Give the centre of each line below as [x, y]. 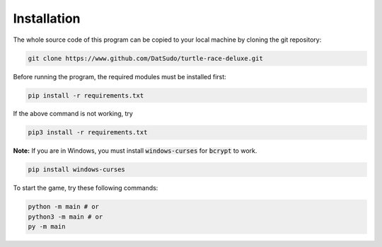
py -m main [47, 227]
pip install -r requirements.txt [86, 95]
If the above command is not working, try [73, 114]
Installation [47, 18]
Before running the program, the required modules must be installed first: [120, 76]
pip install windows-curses [76, 170]
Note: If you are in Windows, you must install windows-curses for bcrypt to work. [135, 151]
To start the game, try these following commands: [86, 188]
